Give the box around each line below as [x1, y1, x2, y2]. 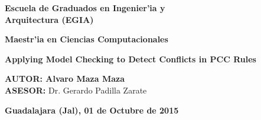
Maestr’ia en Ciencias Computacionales [5, 33, 168, 45]
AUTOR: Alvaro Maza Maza [5, 72, 125, 85]
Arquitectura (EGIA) [5, 13, 94, 25]
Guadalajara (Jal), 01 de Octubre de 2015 [5, 104, 179, 116]
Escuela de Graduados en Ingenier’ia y [5, 2, 165, 14]
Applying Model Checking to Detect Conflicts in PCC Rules [5, 52, 256, 65]
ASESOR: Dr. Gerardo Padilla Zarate [5, 84, 147, 96]
